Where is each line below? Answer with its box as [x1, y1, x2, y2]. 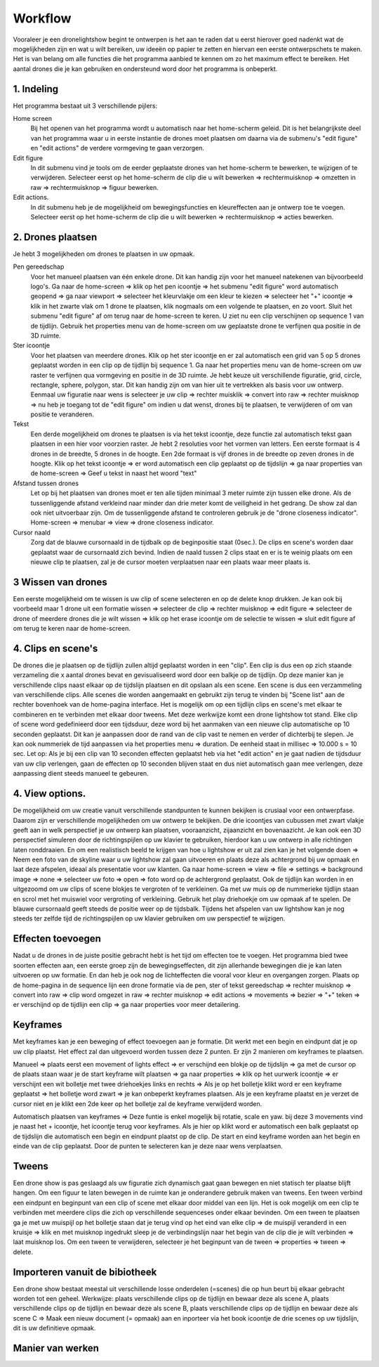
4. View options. [13, 788, 86, 800]
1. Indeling [13, 83, 59, 95]
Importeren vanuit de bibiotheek [13, 1266, 157, 1278]
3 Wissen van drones [13, 576, 108, 588]
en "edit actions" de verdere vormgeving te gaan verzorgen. [30, 144, 205, 153]
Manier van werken [13, 1342, 100, 1354]
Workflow [13, 11, 72, 26]
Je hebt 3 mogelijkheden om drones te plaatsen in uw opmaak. [13, 250, 195, 258]
